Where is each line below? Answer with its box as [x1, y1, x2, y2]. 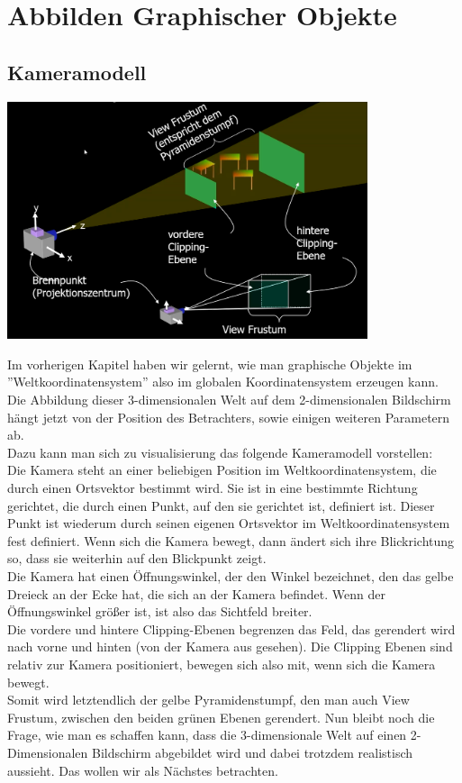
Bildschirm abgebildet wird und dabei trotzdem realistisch [91, 742, 413, 761]
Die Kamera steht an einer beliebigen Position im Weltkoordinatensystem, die [7, 460, 437, 479]
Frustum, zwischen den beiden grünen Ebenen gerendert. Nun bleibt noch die [7, 707, 435, 726]
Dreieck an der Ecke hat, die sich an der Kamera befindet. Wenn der [7, 584, 385, 603]
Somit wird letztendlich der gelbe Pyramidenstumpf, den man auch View [7, 690, 410, 709]
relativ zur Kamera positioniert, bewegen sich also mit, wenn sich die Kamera [7, 654, 436, 673]
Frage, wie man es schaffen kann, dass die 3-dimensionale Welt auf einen [7, 725, 407, 744]
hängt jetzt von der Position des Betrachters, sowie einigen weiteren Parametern [7, 407, 450, 426]
